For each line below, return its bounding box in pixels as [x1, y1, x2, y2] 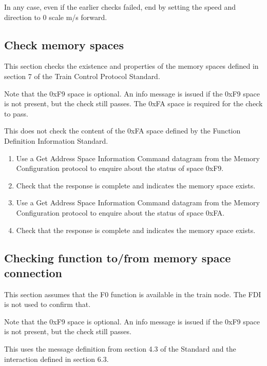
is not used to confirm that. [4, 299, 91, 310]
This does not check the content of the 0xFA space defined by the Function [4, 125, 241, 136]
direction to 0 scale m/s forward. [4, 11, 107, 22]
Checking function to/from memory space [4, 249, 231, 265]
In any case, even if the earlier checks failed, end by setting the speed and [4, 2, 236, 12]
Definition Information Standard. [4, 135, 108, 146]
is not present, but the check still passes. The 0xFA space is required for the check [4, 98, 263, 109]
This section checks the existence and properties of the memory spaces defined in [4, 61, 259, 71]
